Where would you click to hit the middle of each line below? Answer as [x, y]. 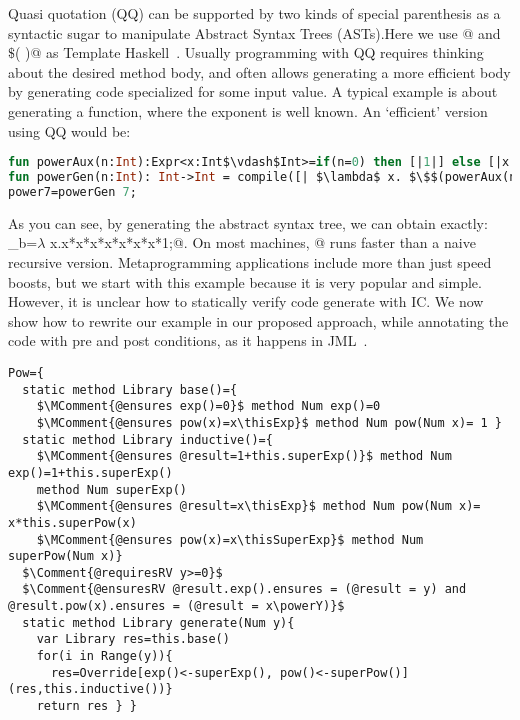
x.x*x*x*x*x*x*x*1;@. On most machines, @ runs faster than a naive [263, 242]
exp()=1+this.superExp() [90, 472]
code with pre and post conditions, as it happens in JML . [188, 340]
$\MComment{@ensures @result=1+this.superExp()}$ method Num [244, 456]
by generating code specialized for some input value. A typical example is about [253, 91]
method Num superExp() [111, 489]
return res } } [86, 706]
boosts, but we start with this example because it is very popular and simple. [245, 281]
